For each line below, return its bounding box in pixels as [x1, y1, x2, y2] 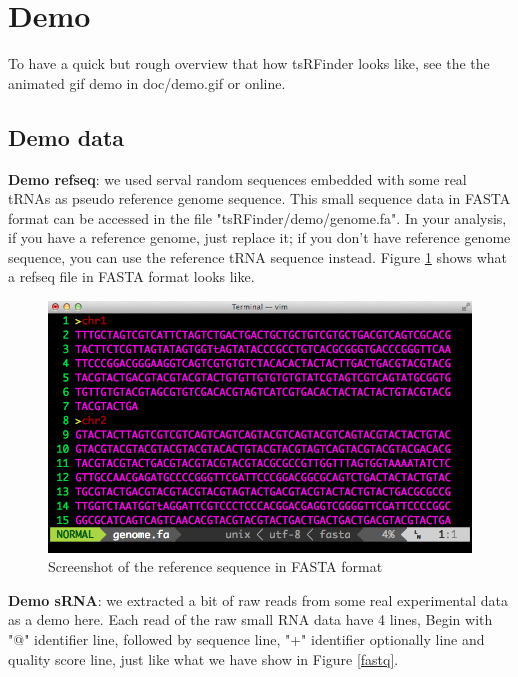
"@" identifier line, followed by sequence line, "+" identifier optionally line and [8, 629, 485, 649]
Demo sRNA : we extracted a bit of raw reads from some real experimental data [8, 589, 508, 610]
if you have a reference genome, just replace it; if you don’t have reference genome [8, 227, 511, 248]
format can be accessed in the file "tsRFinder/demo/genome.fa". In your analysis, [8, 207, 507, 228]
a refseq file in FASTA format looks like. [8, 266, 255, 287]
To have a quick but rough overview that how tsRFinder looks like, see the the [8, 53, 490, 74]
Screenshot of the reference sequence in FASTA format [48, 556, 383, 577]
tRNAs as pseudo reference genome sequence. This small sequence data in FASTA [8, 188, 511, 209]
